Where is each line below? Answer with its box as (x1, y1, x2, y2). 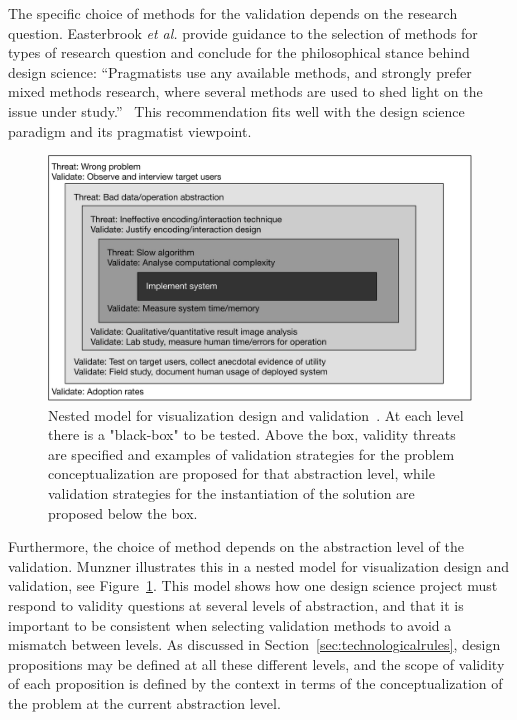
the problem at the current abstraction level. (8, 693, 281, 714)
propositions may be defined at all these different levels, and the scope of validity (8, 653, 505, 674)
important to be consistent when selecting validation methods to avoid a (8, 614, 452, 635)
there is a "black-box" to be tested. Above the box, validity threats (48, 424, 456, 445)
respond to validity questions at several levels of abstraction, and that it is (8, 595, 464, 616)
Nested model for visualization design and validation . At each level (48, 404, 464, 425)
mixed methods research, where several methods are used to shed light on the (8, 81, 483, 102)
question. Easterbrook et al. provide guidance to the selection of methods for (8, 22, 478, 43)
